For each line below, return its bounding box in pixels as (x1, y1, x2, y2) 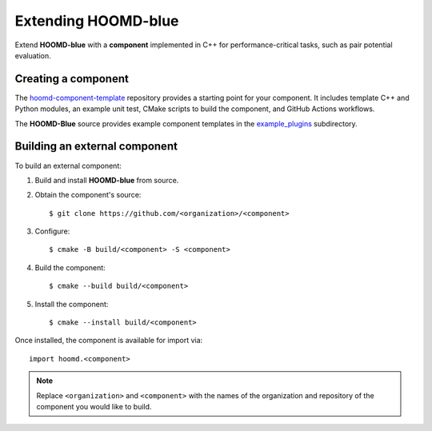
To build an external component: (14, 161, 122, 170)
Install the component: (34, 299, 109, 309)
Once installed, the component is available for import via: (14, 336, 203, 345)
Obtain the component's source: (34, 190, 142, 200)
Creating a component (14, 72, 130, 86)
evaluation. (14, 50, 51, 60)
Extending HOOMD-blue (14, 12, 179, 30)
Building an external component (14, 140, 178, 154)
